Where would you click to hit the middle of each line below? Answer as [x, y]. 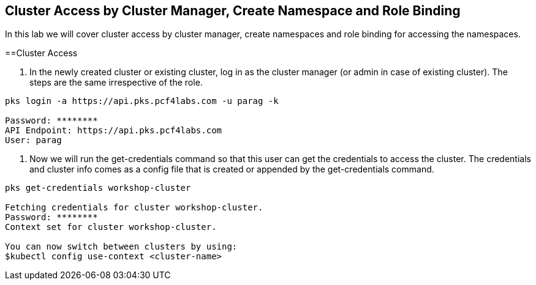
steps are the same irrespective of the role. [116, 83]
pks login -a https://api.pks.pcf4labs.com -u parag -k [142, 101]
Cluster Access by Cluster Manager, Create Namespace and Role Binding [233, 11]
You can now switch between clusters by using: [121, 247]
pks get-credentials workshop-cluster [98, 188]
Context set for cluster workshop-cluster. [111, 227]
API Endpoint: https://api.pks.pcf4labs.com [114, 131]
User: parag [33, 140]
